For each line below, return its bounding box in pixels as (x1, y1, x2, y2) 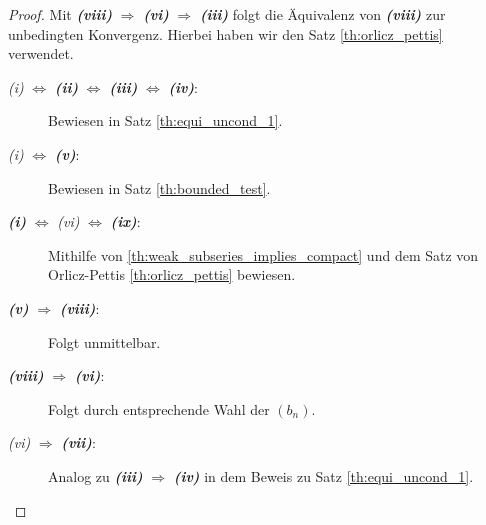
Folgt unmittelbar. (48, 331, 161, 352)
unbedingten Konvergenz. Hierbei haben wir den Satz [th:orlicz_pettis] (8, 23, 443, 44)
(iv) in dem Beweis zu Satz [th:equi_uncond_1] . (173, 465, 474, 486)
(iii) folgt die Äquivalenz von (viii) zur (199, 4, 446, 24)
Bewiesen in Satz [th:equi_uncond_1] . (48, 110, 283, 131)
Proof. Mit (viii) (8, 4, 113, 24)
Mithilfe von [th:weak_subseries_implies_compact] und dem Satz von (48, 244, 479, 265)
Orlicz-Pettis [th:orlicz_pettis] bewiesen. (48, 264, 296, 285)
